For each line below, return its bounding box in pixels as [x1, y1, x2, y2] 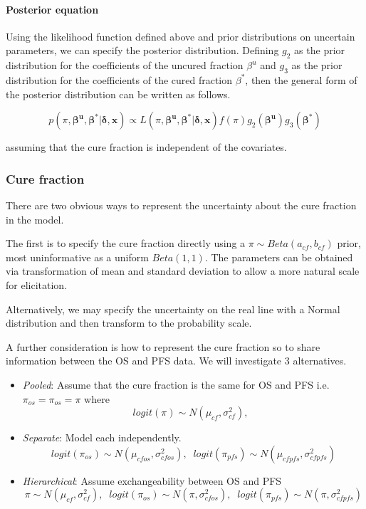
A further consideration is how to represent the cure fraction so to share [6, 339, 320, 354]
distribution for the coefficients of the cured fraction [6, 72, 233, 87]
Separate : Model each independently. [22, 430, 182, 445]
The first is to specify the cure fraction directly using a [6, 236, 246, 251]
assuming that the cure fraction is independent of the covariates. [6, 140, 287, 154]
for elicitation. [6, 277, 68, 292]
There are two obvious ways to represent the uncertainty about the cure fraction [6, 197, 357, 212]
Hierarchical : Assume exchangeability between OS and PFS [22, 473, 282, 488]
